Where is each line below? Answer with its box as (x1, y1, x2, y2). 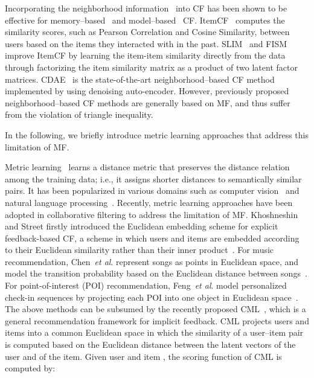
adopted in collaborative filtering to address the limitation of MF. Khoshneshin (5, 208, 298, 220)
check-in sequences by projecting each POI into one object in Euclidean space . (5, 290, 298, 303)
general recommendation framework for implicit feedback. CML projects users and (5, 314, 309, 327)
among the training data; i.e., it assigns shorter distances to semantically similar (5, 172, 302, 185)
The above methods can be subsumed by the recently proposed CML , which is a (5, 303, 306, 315)
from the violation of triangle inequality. (5, 108, 153, 121)
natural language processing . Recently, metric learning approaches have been (5, 196, 293, 208)
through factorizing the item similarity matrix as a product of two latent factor (5, 60, 298, 73)
